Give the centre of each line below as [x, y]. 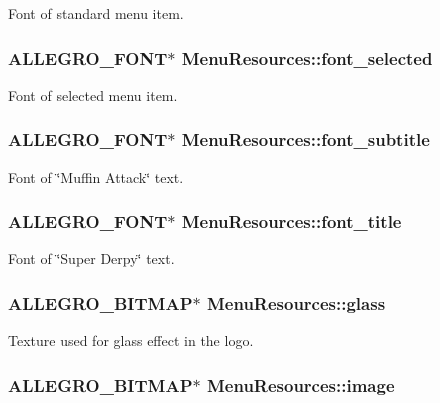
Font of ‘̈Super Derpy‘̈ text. [91, 258]
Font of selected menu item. [93, 94]
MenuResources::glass [296, 302]
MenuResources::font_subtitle [305, 139]
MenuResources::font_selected [307, 57]
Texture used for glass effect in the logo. [131, 340]
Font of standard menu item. [96, 13]
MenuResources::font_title [291, 221]
